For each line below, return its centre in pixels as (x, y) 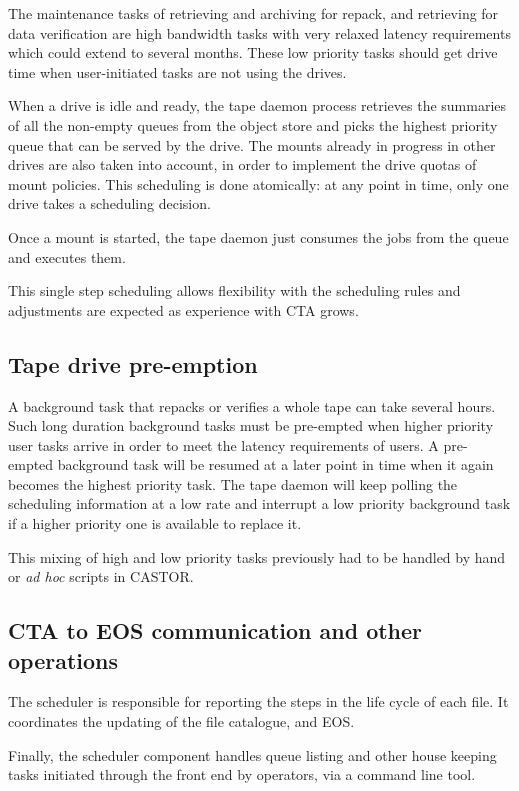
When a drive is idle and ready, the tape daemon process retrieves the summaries (257, 105)
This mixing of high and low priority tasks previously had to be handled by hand (257, 556)
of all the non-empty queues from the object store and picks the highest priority (253, 124)
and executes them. (67, 256)
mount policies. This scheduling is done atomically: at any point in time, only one (258, 183)
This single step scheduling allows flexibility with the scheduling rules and (234, 290)
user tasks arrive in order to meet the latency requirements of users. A (223, 444)
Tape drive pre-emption (133, 363)
